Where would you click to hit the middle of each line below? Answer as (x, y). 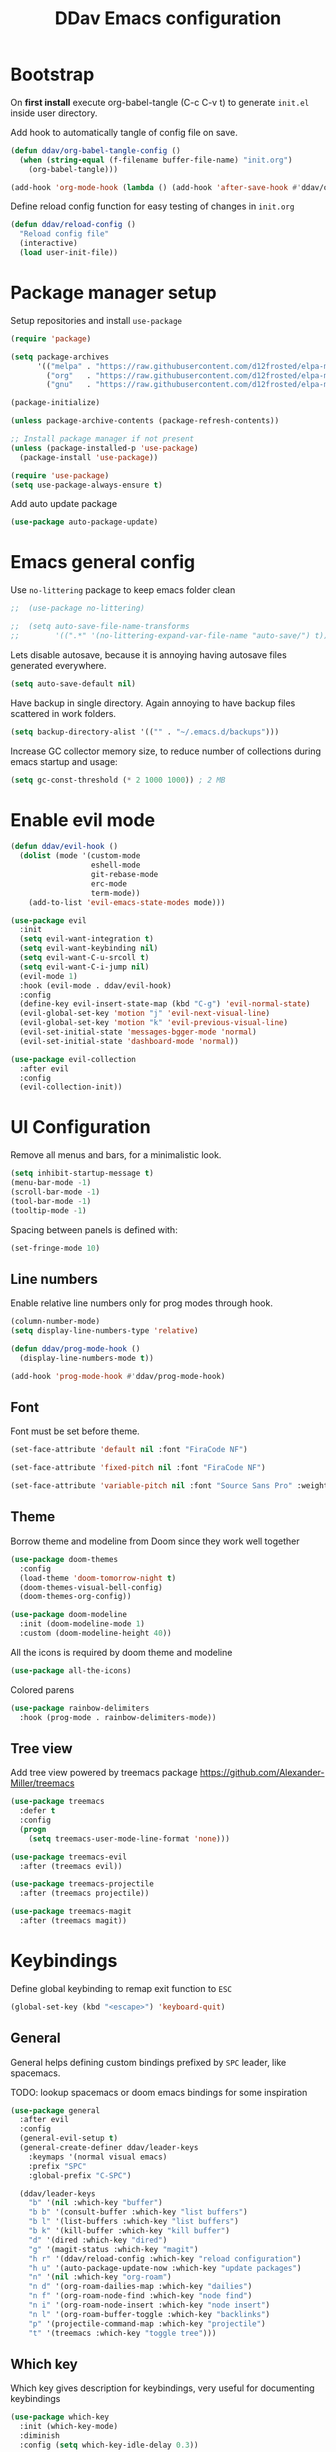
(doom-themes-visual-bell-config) (91, 1587)
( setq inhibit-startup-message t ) (82, 1173)
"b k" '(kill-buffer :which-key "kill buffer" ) (129, 2231)
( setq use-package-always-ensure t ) (86, 485)
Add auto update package (64, 504)
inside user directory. (54, 113)
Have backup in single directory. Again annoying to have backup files (153, 703)
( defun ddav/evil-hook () (64, 847)
